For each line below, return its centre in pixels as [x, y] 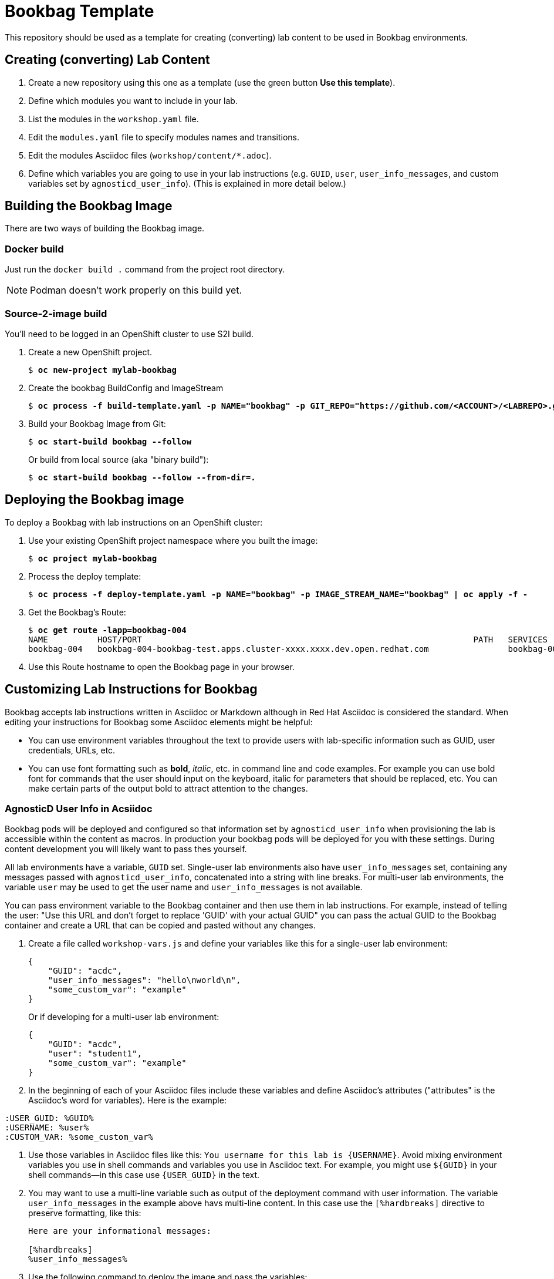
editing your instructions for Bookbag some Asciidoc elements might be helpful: [159, 722]
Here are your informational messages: [120, 1231]
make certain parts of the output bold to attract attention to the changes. [168, 788]
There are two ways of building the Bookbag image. [105, 228]
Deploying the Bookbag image [94, 500]
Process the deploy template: [85, 576]
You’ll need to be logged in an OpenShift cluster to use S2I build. [129, 334]
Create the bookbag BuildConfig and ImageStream [126, 388]
